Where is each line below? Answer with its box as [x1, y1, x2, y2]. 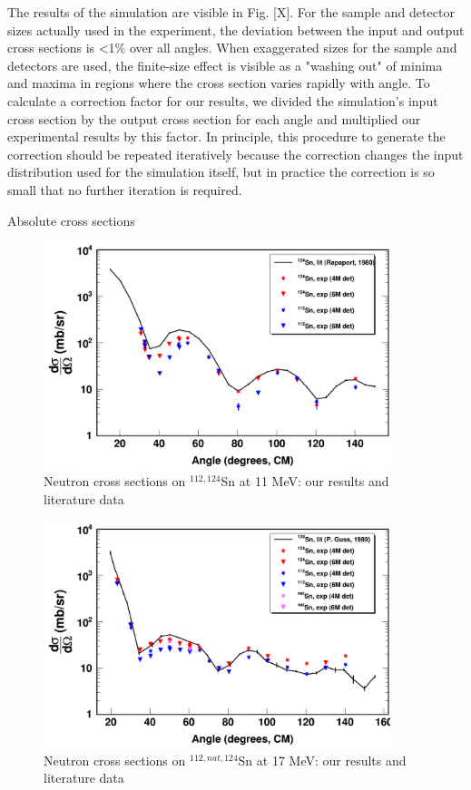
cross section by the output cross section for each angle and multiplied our [7, 109, 421, 128]
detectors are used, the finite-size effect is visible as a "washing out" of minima [7, 55, 443, 74]
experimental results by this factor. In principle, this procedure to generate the [7, 127, 446, 146]
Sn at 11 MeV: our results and [221, 472, 389, 491]
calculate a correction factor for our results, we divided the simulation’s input [7, 91, 438, 110]
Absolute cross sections [7, 210, 135, 229]
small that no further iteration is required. [7, 180, 242, 199]
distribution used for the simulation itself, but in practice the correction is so [7, 162, 435, 181]
